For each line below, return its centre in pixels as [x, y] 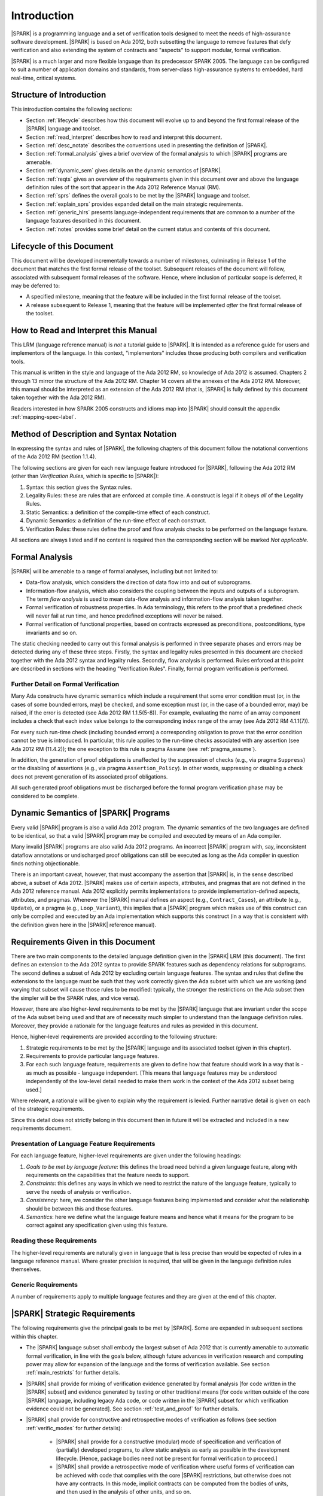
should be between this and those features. [80, 1208]
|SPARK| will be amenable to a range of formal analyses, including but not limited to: [115, 571]
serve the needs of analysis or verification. [79, 1191]
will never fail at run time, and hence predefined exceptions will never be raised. [125, 616]
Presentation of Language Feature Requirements [83, 1144]
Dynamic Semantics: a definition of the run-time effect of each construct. [116, 521]
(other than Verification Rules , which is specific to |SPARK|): [85, 476]
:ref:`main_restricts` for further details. [73, 1373]
